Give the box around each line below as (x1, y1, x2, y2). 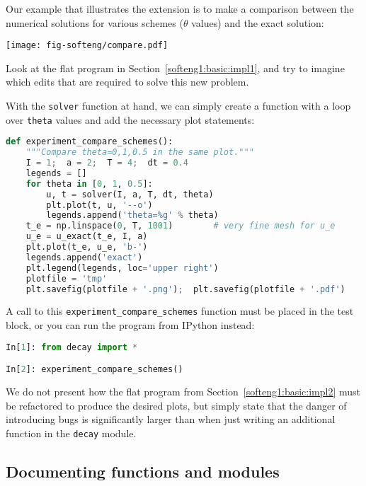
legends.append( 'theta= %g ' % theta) (46, 210, 219, 221)
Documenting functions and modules (6, 460, 280, 482)
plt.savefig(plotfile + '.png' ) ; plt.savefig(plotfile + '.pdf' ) (25, 284, 345, 294)
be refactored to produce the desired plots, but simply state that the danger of (6, 398, 347, 412)
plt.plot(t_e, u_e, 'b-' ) (25, 242, 148, 253)
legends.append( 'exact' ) (25, 252, 143, 262)
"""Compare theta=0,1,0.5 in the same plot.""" (25, 147, 254, 158)
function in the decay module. (6, 425, 137, 440)
